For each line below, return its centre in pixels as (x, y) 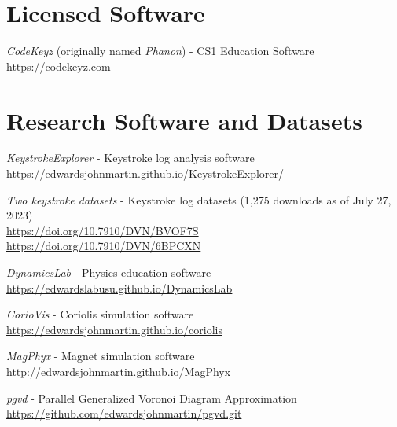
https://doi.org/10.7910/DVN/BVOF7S (103, 230)
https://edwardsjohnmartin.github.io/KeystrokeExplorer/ (145, 173)
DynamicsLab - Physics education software (109, 272)
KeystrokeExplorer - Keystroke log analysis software (130, 158)
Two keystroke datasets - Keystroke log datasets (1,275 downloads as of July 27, (199, 199)
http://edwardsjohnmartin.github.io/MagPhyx (119, 371)
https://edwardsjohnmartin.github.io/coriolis (114, 329)
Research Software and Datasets (184, 120)
